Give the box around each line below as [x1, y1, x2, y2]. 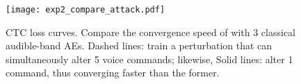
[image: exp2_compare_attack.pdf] [6, 5, 165, 15]
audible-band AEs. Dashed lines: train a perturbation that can [6, 38, 272, 53]
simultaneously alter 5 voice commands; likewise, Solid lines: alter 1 [6, 51, 293, 66]
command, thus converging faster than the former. [6, 65, 220, 80]
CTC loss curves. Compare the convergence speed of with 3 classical [6, 24, 295, 39]
